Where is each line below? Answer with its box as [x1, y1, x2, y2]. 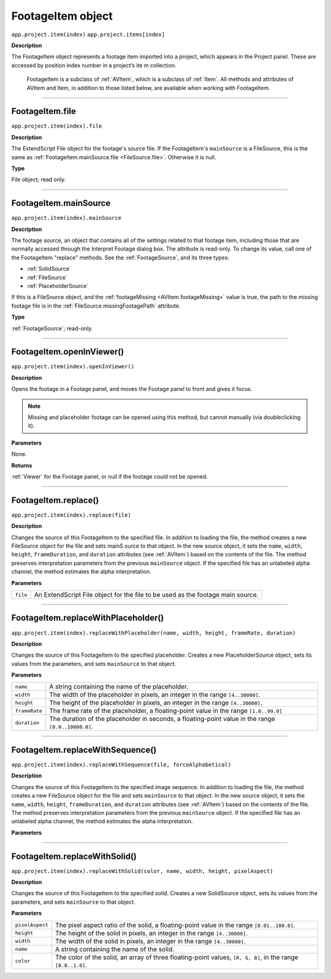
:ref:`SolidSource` [26, 265, 72, 273]
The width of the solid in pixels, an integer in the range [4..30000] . [55, 937, 246, 945]
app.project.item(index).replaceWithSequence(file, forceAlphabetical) [11, 762, 232, 768]
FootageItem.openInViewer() [11, 347, 124, 357]
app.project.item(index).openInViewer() [11, 363, 135, 370]
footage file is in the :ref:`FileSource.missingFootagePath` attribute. [11, 302, 181, 309]
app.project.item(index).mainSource [11, 214, 122, 222]
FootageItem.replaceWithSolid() [11, 851, 137, 861]
